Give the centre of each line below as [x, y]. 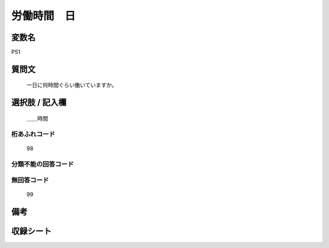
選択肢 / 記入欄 [39, 102]
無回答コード [30, 181]
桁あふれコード [33, 134]
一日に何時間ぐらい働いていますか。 [72, 85]
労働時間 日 [44, 16]
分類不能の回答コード [43, 164]
